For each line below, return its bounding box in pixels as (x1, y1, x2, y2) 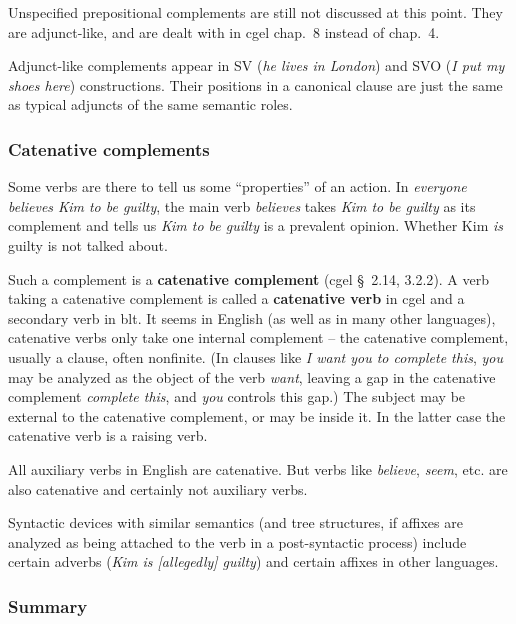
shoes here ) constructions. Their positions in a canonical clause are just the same (8, 74, 503, 95)
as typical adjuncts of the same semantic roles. (8, 94, 293, 115)
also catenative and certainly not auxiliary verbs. (8, 478, 308, 499)
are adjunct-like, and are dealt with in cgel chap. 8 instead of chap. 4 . (8, 21, 440, 42)
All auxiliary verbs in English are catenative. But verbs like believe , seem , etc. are (8, 458, 508, 479)
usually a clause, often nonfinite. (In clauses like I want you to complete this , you (8, 346, 503, 367)
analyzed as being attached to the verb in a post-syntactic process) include (8, 531, 467, 552)
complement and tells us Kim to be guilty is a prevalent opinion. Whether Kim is (8, 215, 503, 236)
